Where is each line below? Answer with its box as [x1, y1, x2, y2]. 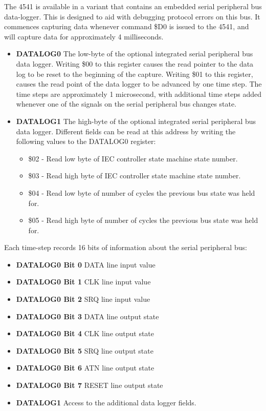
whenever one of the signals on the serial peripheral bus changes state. [16, 98, 237, 109]
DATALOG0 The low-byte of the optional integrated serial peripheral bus [16, 48, 253, 59]
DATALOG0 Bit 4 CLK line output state [16, 328, 154, 339]
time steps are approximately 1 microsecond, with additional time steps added [16, 88, 262, 99]
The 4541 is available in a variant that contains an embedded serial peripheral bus [4, 1, 262, 11]
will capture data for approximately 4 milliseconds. [4, 31, 164, 42]
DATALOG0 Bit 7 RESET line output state [16, 380, 163, 391]
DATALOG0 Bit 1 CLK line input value [16, 276, 151, 287]
